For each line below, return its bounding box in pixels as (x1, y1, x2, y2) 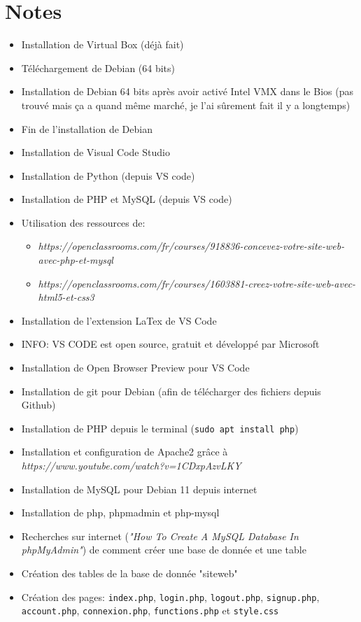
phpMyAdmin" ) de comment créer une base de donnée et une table (21, 542, 306, 557)
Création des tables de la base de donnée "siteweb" (21, 566, 238, 581)
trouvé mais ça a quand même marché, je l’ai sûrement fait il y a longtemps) (21, 97, 351, 112)
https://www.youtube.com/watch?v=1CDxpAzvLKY (21, 458, 241, 473)
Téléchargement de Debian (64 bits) (21, 60, 176, 75)
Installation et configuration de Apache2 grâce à (21, 444, 228, 459)
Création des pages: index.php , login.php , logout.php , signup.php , (21, 589, 320, 604)
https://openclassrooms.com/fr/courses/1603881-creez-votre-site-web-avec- (38, 276, 356, 290)
